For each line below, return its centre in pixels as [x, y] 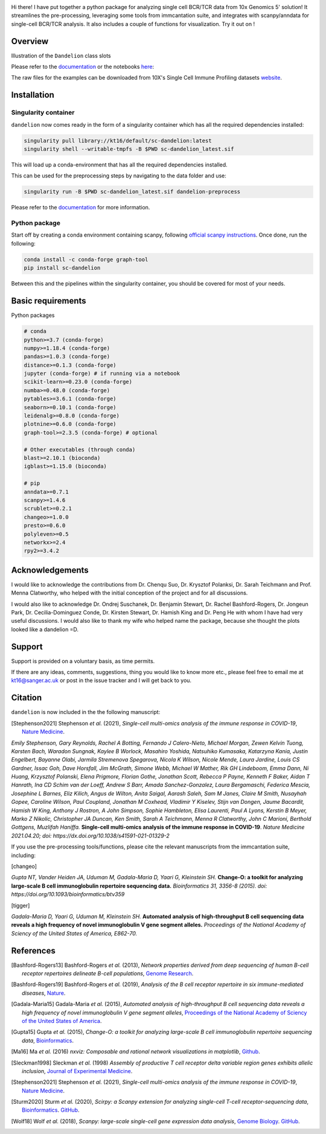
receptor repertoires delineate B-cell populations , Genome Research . [108, 973]
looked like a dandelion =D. [45, 629]
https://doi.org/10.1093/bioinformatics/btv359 [68, 894]
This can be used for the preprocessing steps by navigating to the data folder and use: [119, 176]
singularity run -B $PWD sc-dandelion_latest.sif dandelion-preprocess [132, 192]
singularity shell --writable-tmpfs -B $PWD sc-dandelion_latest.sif [129, 149]
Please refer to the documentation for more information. [81, 208]
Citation [27, 698]
